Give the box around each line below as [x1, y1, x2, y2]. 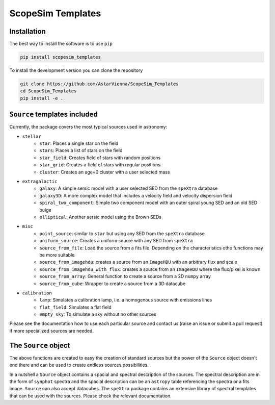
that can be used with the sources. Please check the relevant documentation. [9, 393, 172, 399]
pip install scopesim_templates [20, 54, 101, 60]
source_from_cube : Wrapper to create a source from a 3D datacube [39, 281, 186, 287]
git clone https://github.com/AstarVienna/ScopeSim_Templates [20, 81, 179, 87]
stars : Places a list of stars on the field [39, 147, 123, 154]
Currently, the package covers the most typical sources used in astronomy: [9, 124, 168, 130]
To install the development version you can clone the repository [9, 67, 143, 73]
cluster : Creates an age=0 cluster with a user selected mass [39, 169, 170, 175]
